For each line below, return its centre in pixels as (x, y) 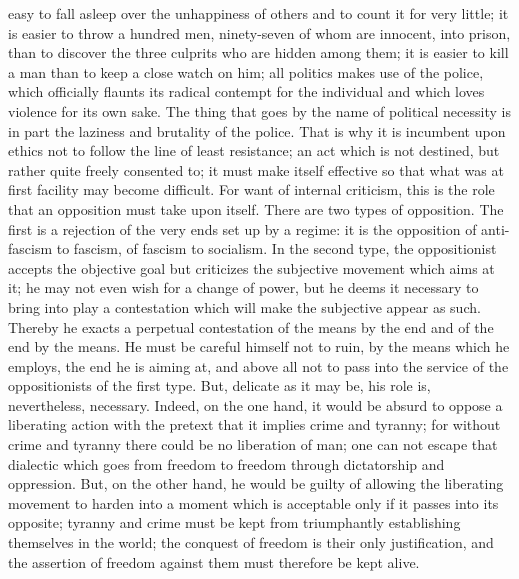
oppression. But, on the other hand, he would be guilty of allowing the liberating (256, 483)
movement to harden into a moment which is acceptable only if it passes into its (253, 502)
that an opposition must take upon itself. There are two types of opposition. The (256, 208)
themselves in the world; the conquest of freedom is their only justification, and (251, 542)
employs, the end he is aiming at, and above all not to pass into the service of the (258, 365)
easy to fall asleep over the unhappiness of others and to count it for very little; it (258, 13)
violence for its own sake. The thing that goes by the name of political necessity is (259, 110)
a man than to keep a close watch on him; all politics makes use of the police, (246, 71)
